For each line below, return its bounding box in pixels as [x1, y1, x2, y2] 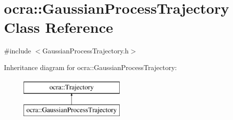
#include [4, 46, 31, 56]
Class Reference [4, 17, 113, 37]
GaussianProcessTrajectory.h [42, 46, 129, 56]
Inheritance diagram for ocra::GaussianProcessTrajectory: [4, 62, 177, 72]
